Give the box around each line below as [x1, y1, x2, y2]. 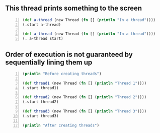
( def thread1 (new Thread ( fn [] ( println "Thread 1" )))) [22, 81, 147, 86]
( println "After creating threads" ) [22, 123, 100, 128]
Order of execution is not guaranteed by [5, 50, 133, 58]
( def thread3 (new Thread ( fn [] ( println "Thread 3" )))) [22, 109, 147, 114]
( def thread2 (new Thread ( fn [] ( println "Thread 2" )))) [22, 95, 147, 100]
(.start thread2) [22, 99, 59, 105]
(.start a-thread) [22, 22, 61, 27]
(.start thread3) [22, 113, 59, 118]
